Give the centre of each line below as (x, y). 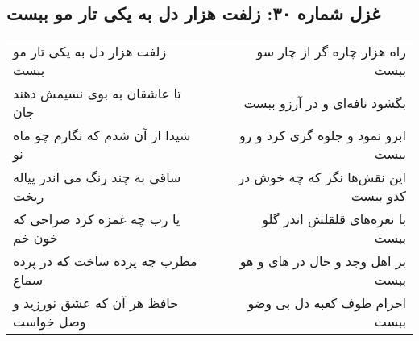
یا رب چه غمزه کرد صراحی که (97, 219)
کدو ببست (378, 196)
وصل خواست (50, 322)
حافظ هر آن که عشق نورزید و (96, 303)
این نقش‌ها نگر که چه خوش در (322, 177)
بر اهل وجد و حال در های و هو (323, 261)
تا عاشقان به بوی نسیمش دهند (97, 94)
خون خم (35, 238)
